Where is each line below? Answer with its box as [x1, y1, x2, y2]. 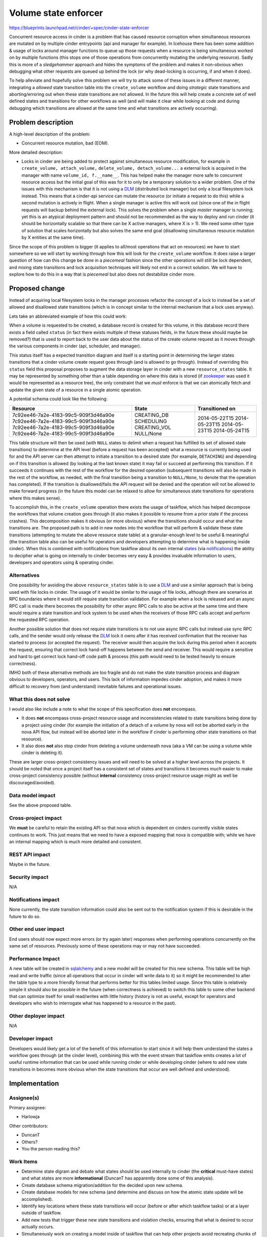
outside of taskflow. [21, 1210, 62, 1216]
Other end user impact [9, 926, 64, 933]
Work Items [9, 1158, 38, 1165]
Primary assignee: [9, 1104, 46, 1110]
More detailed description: [9, 149, 63, 155]
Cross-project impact [9, 814, 62, 821]
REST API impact [9, 851, 50, 858]
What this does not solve [9, 696, 70, 703]
